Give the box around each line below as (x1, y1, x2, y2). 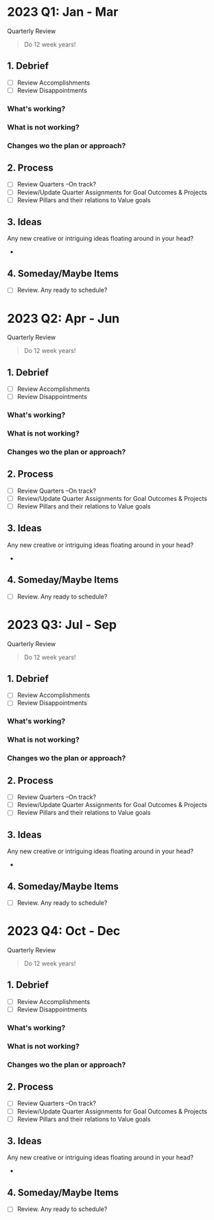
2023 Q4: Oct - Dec (7, 923, 121, 939)
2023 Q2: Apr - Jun (7, 310, 120, 326)
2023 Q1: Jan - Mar (7, 4, 119, 20)
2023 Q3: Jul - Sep (7, 617, 117, 632)
